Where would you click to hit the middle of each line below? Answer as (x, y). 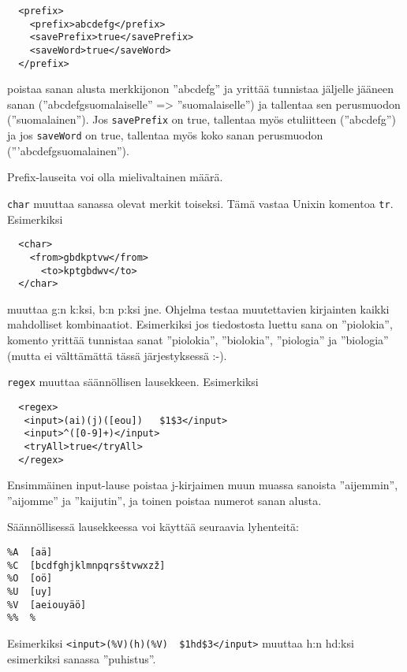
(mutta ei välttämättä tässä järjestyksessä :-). (117, 355)
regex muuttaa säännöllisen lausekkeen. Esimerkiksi (133, 382)
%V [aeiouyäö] (47, 605)
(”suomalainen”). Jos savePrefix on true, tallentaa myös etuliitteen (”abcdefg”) (202, 119)
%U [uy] (30, 591)
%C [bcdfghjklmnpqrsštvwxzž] (86, 565)
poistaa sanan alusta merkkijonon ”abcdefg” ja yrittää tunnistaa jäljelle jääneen (201, 89)
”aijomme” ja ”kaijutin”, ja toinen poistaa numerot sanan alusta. (164, 500)
